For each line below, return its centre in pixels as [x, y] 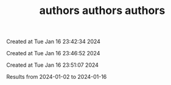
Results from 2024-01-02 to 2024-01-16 [57, 77]
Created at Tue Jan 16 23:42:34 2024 [53, 42]
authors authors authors [102, 11]
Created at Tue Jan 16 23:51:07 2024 [53, 65]
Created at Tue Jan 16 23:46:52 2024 [53, 53]
